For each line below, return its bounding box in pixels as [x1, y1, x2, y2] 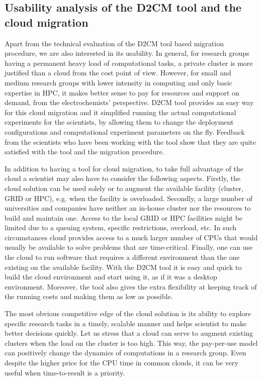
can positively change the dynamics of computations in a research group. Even [5, 347, 246, 358]
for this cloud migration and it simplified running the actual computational [5, 107, 236, 117]
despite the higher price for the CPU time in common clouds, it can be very [5, 357, 238, 367]
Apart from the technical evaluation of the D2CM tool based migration [5, 38, 224, 48]
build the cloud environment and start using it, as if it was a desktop [5, 271, 217, 282]
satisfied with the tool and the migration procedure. [5, 146, 164, 157]
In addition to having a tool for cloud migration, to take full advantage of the [5, 163, 243, 173]
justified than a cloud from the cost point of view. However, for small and [5, 67, 231, 78]
